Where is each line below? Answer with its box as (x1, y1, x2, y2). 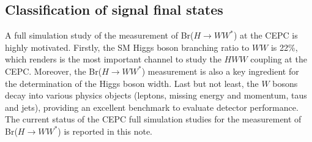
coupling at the (250, 53, 307, 65)
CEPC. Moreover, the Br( (5, 64, 102, 77)
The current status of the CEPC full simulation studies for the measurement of (5, 113, 302, 125)
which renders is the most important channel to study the (5, 53, 221, 65)
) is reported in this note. (58, 124, 152, 137)
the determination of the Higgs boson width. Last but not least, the (5, 77, 259, 89)
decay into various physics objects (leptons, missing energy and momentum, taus (5, 89, 307, 102)
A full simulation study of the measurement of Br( (5, 29, 194, 42)
